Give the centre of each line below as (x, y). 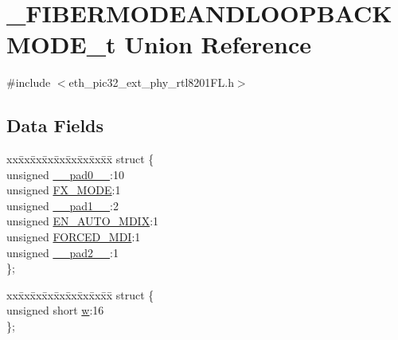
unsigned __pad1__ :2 (62, 205)
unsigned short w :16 (55, 310)
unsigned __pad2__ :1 (62, 252)
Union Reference (218, 44)
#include (29, 82)
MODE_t (61, 44)
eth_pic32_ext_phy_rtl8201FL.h (151, 82)
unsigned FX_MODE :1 (64, 190)
